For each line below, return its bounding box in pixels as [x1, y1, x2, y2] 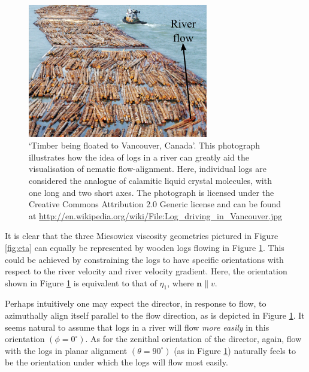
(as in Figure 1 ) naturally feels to [174, 344, 296, 356]
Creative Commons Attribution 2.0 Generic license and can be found [29, 198, 281, 210]
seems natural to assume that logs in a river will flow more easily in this [5, 320, 269, 333]
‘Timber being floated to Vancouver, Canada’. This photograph [29, 139, 260, 152]
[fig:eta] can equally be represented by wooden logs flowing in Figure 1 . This [5, 241, 284, 253]
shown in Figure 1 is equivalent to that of [5, 276, 157, 289]
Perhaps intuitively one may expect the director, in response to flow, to [5, 297, 266, 310]
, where [167, 276, 194, 289]
